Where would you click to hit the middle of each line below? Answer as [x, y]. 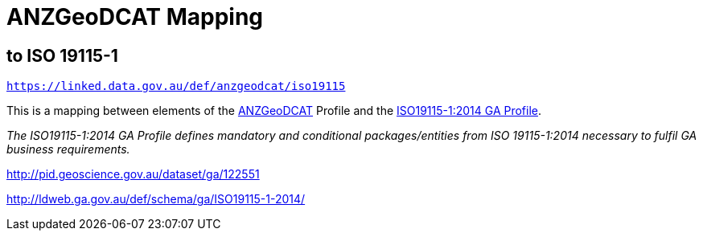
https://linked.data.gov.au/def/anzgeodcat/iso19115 [176, 86]
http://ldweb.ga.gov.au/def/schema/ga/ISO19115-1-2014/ [156, 199]
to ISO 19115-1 [62, 55]
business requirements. [68, 149]
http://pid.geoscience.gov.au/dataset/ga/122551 [133, 174]
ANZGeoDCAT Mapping [135, 17]
